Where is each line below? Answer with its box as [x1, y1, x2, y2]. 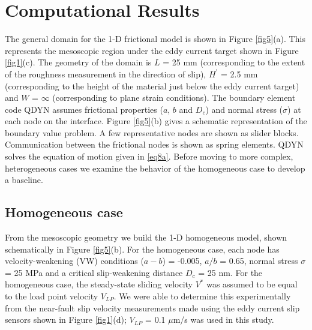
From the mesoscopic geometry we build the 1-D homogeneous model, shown [5, 231, 287, 244]
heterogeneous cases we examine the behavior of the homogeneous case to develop [5, 161, 305, 174]
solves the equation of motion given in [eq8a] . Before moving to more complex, [5, 150, 293, 163]
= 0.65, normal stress [220, 254, 298, 267]
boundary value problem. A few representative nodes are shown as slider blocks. [5, 126, 299, 139]
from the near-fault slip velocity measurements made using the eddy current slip [5, 301, 300, 314]
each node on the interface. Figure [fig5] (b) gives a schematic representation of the [5, 115, 307, 127]
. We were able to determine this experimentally [113, 290, 291, 302]
